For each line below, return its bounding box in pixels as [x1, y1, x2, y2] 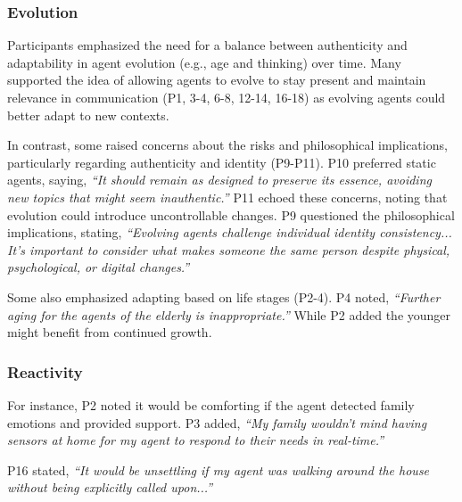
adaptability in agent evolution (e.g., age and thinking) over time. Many [7, 53, 401, 71]
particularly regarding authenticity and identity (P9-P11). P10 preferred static [7, 152, 436, 171]
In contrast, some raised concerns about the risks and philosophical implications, [7, 136, 448, 154]
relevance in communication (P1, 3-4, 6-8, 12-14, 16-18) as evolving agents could [7, 88, 446, 106]
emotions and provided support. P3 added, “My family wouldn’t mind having [7, 413, 427, 432]
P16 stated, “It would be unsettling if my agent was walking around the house [7, 460, 430, 479]
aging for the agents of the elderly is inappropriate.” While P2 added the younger [7, 305, 451, 324]
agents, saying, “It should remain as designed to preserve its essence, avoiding [7, 170, 432, 189]
